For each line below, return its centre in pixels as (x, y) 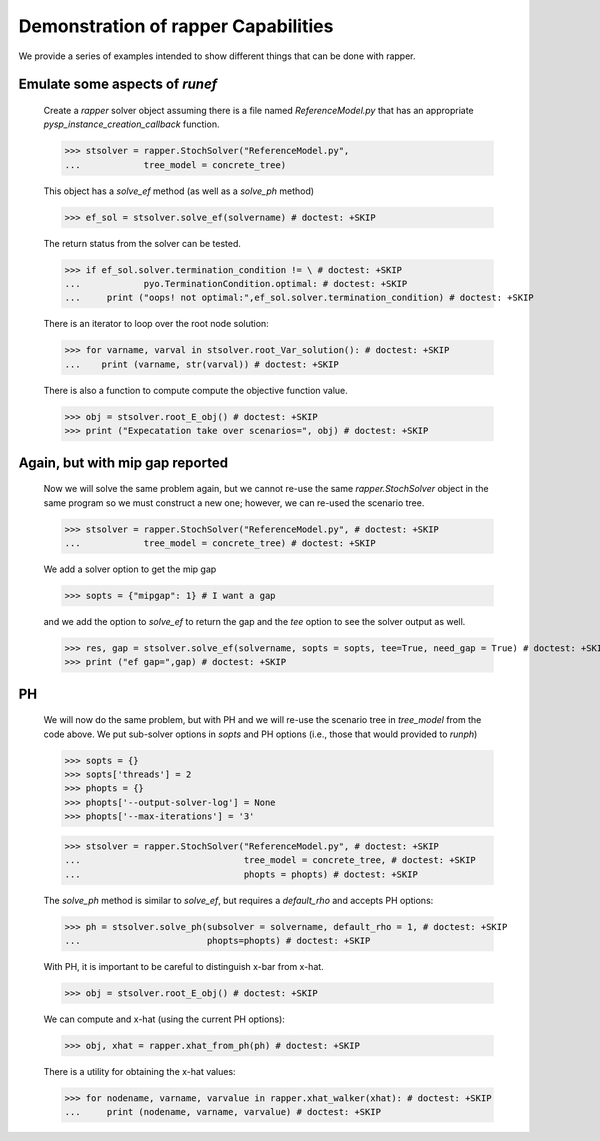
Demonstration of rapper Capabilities (176, 26)
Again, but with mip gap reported (123, 462)
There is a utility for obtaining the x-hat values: (139, 1071)
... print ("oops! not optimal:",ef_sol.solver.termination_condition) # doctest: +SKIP (299, 298)
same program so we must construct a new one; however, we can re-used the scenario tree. (234, 502)
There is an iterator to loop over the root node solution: (156, 324)
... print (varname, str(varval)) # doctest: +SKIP (201, 364)
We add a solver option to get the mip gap (130, 569)
